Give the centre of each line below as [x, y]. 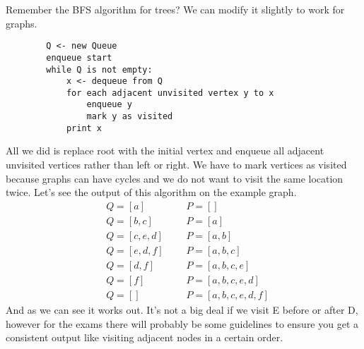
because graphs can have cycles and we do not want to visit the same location [175, 178]
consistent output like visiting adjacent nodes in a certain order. [145, 337]
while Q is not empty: [99, 69]
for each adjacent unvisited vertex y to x [170, 93]
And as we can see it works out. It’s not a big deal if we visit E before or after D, [182, 310]
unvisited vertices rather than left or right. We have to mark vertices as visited [176, 165]
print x [84, 128]
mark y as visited [130, 117]
